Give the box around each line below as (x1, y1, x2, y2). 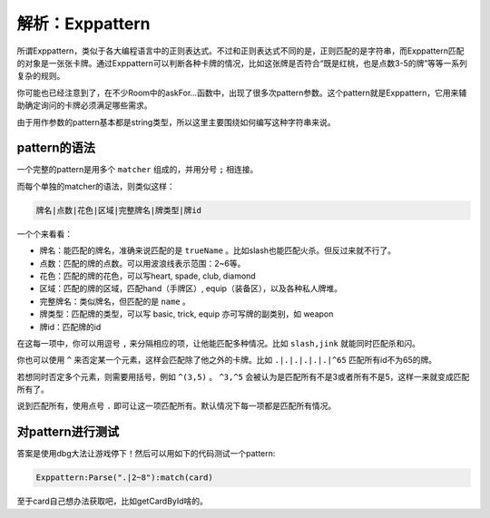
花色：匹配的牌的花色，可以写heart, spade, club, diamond (39, 270, 256, 281)
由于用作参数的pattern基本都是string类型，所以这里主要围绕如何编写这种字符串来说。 (16, 116, 336, 127)
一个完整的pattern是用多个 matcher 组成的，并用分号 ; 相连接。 (16, 164, 259, 175)
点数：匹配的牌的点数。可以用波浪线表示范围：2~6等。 (39, 258, 246, 269)
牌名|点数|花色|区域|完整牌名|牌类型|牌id (35, 205, 202, 215)
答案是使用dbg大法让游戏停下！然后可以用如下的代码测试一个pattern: (16, 448, 276, 459)
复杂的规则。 (16, 71, 65, 82)
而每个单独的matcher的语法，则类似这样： (16, 181, 176, 191)
